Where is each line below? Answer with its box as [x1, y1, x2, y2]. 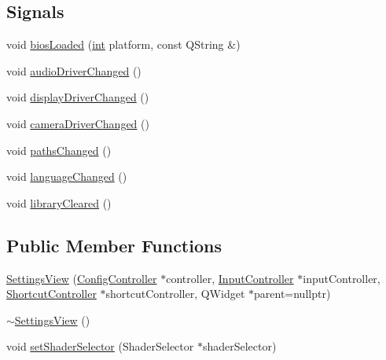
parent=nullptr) [254, 285, 331, 302]
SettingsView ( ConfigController [6, 270, 157, 286]
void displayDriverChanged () [6, 89, 149, 105]
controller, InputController [166, 270, 294, 286]
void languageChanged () [6, 168, 127, 185]
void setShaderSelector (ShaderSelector [6, 338, 194, 354]
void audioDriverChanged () [6, 62, 142, 79]
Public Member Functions [6, 233, 222, 257]
